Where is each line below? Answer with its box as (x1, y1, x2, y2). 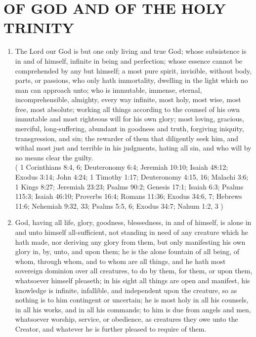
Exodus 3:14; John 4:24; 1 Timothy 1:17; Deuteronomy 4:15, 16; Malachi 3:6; (15, 172, 249, 182)
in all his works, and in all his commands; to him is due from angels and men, (15, 304, 251, 314)
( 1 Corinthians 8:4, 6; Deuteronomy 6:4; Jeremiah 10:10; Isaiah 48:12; (15, 162, 228, 172)
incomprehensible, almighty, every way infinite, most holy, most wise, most (15, 94, 241, 105)
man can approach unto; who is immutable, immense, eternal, (15, 84, 202, 95)
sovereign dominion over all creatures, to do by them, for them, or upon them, (15, 265, 253, 276)
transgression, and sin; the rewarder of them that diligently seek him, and (15, 133, 239, 143)
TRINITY (3, 17, 74, 37)
